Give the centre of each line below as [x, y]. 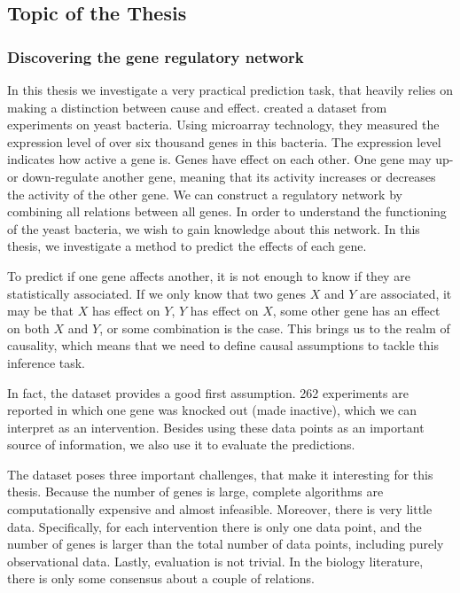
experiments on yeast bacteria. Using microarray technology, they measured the [223, 125]
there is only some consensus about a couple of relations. [161, 578]
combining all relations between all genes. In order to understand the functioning [227, 211]
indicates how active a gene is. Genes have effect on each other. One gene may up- [230, 159]
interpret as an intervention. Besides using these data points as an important [216, 427]
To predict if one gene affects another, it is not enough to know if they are [209, 275]
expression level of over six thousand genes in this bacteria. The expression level [224, 141]
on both [28, 328]
